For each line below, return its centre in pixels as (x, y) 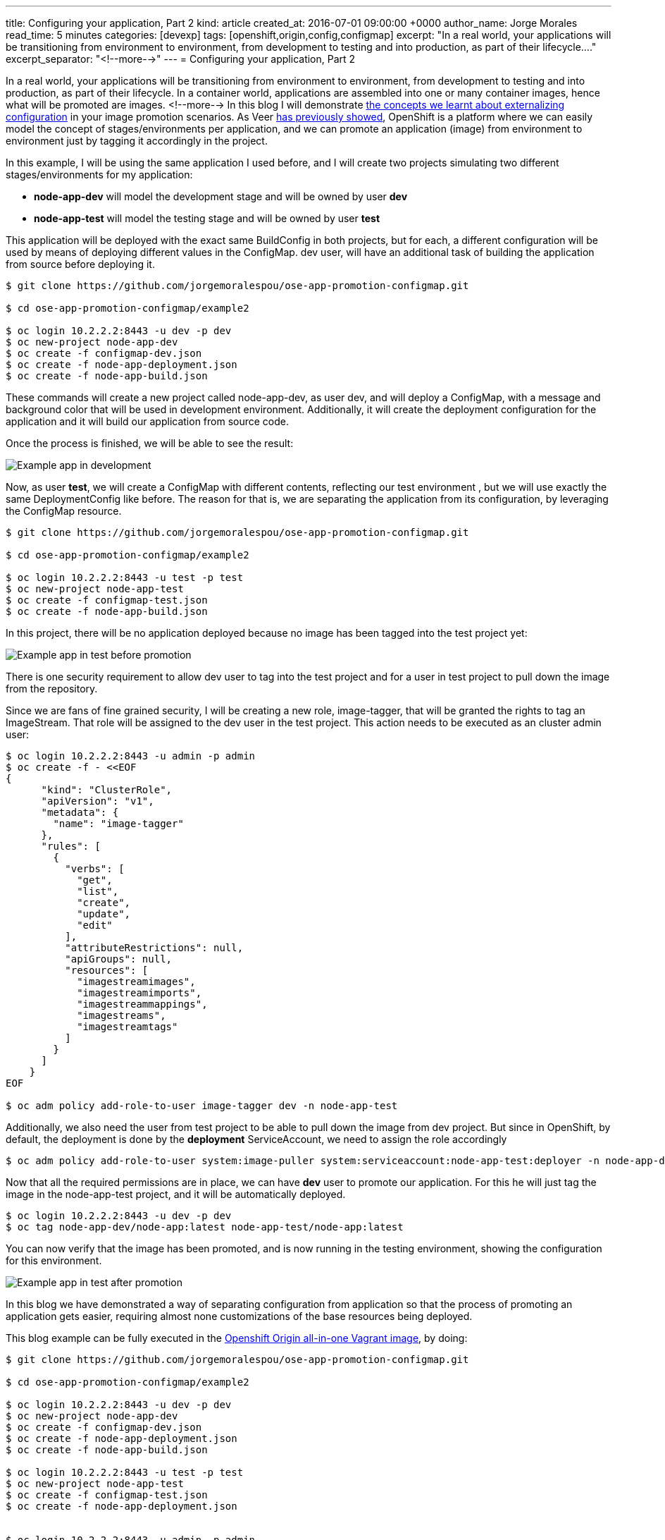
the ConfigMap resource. (64, 511)
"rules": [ (71, 846)
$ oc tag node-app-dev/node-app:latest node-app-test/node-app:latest (205, 1227)
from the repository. (52, 689)
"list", (98, 891)
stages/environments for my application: (99, 175)
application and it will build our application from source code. (148, 421)
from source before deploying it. (80, 264)
